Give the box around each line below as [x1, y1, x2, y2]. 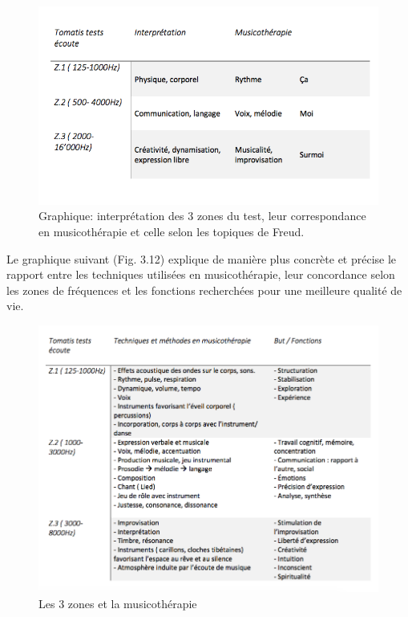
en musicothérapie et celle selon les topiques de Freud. [38, 223, 305, 240]
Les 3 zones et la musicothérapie [38, 595, 197, 611]
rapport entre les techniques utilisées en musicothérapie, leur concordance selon [6, 266, 395, 283]
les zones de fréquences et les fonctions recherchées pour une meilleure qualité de [6, 281, 402, 298]
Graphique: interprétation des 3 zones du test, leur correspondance [38, 207, 366, 224]
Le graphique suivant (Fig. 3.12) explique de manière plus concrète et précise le [6, 250, 397, 267]
